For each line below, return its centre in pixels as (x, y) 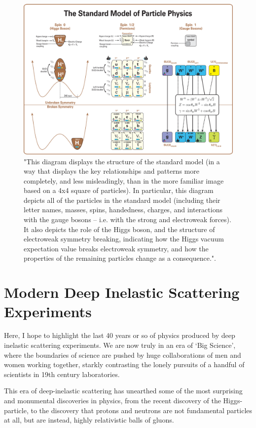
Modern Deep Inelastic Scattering (122, 292)
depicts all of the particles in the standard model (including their (122, 200)
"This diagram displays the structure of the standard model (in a (122, 161)
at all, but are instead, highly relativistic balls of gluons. (89, 420)
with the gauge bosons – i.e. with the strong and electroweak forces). (128, 219)
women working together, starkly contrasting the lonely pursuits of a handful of (124, 364)
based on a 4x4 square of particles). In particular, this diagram (119, 190)
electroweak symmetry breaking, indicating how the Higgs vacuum (124, 239)
